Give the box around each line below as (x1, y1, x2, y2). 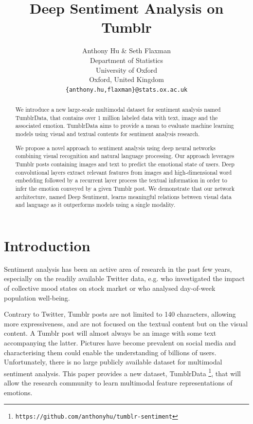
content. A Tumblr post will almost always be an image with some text (4, 328, 217, 338)
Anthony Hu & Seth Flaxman (82, 45, 171, 56)
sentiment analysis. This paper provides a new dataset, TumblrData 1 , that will (4, 366, 241, 378)
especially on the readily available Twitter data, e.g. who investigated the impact (4, 273, 245, 283)
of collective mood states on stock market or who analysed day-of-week (4, 283, 216, 293)
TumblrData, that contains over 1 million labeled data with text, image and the (15, 113, 218, 121)
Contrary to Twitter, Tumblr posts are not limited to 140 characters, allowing (4, 309, 236, 319)
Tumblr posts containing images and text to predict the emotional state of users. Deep (15, 160, 235, 168)
